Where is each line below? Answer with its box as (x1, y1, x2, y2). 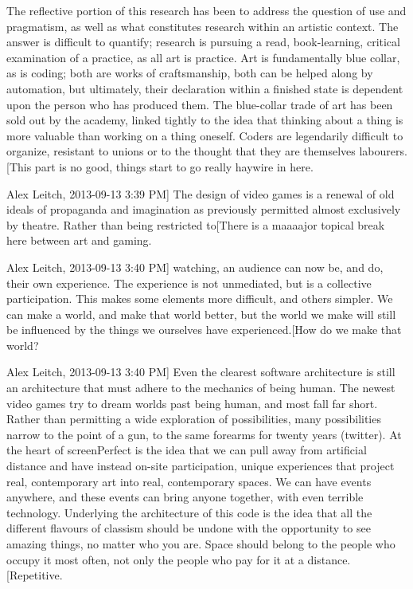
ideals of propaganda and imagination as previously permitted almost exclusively (6, 201, 401, 218)
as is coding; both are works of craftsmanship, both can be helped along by (6, 65, 373, 81)
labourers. (359, 143, 407, 159)
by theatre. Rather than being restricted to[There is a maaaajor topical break (6, 216, 385, 233)
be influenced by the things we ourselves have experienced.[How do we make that (6, 321, 402, 338)
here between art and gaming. (6, 232, 152, 249)
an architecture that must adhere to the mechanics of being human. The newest (6, 379, 395, 396)
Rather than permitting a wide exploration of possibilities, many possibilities (6, 410, 381, 427)
